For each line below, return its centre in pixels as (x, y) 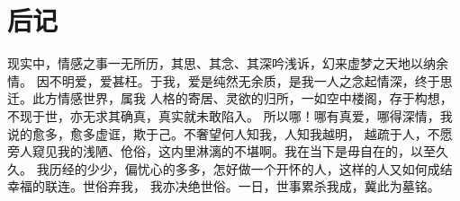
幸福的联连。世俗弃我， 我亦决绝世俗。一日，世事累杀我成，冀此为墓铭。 (224, 186)
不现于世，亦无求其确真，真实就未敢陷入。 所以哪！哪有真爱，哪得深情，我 (230, 115)
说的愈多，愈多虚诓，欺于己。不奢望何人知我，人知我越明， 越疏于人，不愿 (230, 133)
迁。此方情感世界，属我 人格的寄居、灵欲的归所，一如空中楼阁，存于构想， (230, 98)
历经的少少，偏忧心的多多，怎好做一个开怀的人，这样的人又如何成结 (251, 168)
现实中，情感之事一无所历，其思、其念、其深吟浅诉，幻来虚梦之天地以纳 (221, 63)
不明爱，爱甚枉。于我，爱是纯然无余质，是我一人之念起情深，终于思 (251, 80)
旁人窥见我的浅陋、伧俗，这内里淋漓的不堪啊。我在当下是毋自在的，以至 (221, 151)
